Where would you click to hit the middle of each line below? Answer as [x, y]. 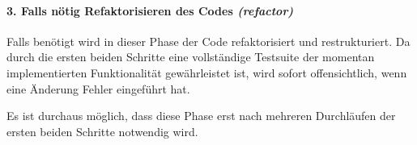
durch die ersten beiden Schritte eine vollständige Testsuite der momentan [191, 57]
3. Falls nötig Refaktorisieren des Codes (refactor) [150, 10]
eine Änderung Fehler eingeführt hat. [98, 88]
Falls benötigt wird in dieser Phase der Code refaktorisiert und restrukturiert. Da [208, 41]
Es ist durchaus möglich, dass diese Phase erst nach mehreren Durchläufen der [201, 116]
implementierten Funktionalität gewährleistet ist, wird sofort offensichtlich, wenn [207, 72]
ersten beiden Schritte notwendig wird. [102, 131]
